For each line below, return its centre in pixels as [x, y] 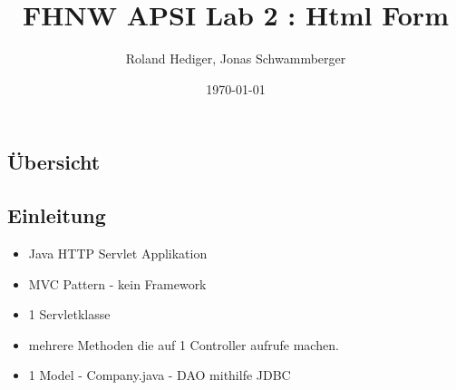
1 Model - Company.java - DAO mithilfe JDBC [160, 375]
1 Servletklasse [69, 314]
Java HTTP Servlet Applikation [118, 253]
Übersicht [54, 162]
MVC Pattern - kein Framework [117, 283]
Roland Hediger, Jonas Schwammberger [236, 58]
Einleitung [57, 215]
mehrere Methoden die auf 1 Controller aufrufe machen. [184, 344]
